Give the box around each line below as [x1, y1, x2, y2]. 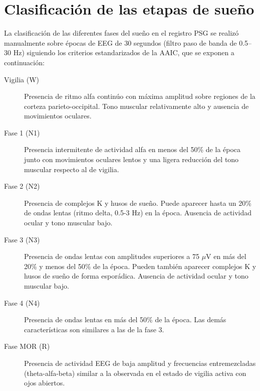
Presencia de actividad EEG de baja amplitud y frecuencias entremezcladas [24, 357, 256, 368]
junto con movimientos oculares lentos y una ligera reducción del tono [24, 154, 239, 165]
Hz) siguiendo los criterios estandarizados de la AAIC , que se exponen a [13, 47, 234, 58]
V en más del [206, 251, 246, 262]
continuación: [4, 57, 45, 67]
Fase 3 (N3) [4, 234, 40, 244]
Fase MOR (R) [4, 341, 50, 351]
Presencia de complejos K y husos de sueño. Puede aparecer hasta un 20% [24, 197, 251, 208]
